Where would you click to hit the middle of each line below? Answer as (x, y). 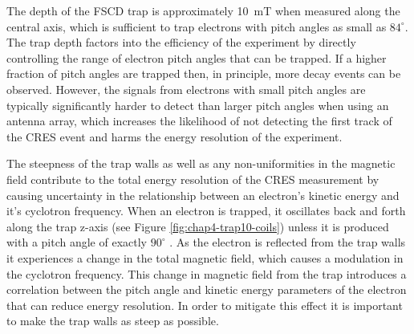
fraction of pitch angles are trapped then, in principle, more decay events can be (204, 73)
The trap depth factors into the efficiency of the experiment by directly (181, 42)
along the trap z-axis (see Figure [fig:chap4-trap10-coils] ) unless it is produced (198, 226)
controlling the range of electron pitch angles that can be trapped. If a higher (197, 57)
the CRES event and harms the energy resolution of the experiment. (175, 136)
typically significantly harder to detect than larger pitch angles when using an (198, 105)
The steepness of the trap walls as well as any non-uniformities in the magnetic (201, 163)
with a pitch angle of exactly (77, 242)
